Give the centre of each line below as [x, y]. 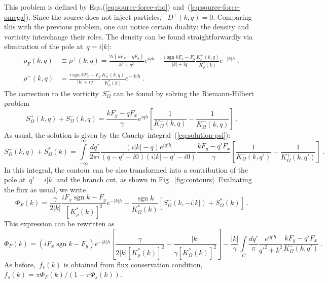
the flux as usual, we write [45, 189]
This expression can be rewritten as [59, 224]
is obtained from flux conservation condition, [133, 264]
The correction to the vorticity [51, 93]
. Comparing [232, 16]
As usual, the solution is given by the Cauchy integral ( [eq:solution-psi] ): [117, 134]
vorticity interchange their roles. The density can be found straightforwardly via [129, 36]
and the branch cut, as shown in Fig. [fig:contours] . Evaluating [154, 179]
